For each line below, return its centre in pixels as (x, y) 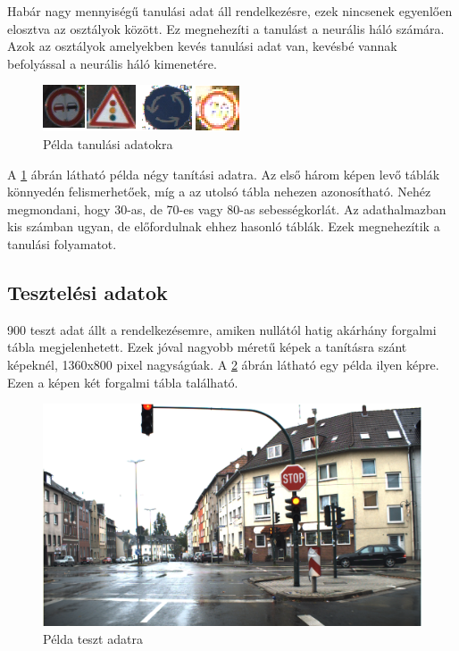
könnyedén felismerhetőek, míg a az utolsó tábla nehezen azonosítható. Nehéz (219, 192)
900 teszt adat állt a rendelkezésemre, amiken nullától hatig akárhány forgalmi (222, 329)
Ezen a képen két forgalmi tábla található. (123, 382)
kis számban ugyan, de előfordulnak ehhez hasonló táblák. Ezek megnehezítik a (224, 226)
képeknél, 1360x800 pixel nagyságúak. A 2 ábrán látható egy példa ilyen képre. (223, 364)
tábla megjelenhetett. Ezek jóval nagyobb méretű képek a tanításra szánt (207, 347)
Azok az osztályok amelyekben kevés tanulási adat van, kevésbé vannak (202, 46)
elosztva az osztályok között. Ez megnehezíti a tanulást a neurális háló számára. (226, 28)
